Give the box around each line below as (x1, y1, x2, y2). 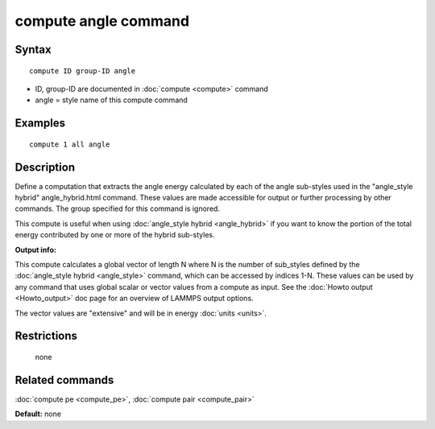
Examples (14, 117, 66, 130)
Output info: (14, 245, 56, 254)
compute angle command (14, 12, 189, 30)
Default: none (14, 409, 62, 419)
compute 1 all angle (29, 139, 110, 149)
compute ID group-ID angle (29, 66, 136, 76)
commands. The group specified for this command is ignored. (14, 204, 221, 213)
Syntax (14, 43, 52, 56)
